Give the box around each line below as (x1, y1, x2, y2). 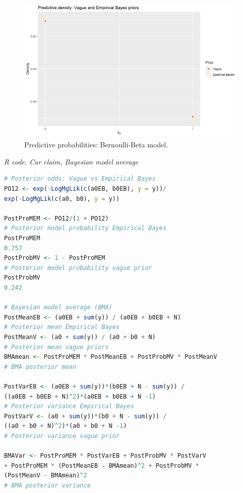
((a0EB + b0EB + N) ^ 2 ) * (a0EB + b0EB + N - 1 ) (4, 393, 156, 400)
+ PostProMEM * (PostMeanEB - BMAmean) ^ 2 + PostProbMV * (4, 462, 199, 469)
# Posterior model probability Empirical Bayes (4, 225, 167, 232)
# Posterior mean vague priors (4, 343, 109, 351)
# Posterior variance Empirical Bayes (4, 403, 134, 410)
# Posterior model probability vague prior (4, 264, 152, 271)
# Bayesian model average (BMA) (4, 304, 112, 311)
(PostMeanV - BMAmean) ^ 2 (4, 472, 87, 479)
